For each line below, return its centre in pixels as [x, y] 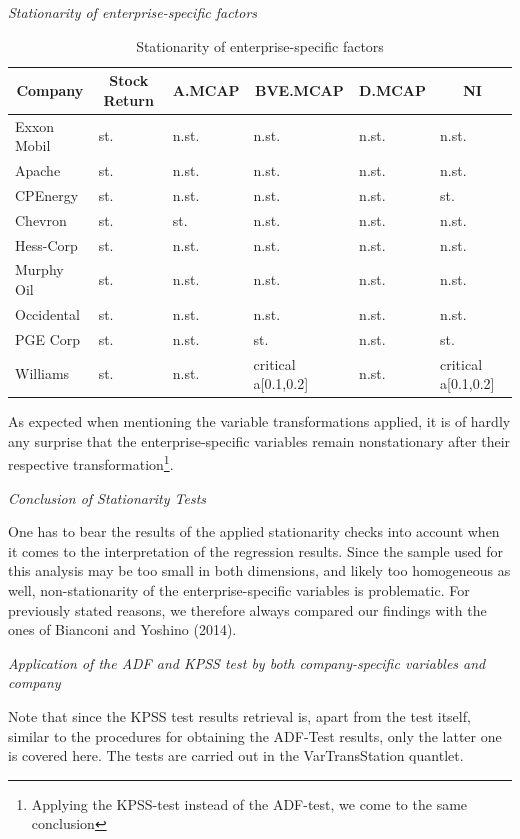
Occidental [47, 313]
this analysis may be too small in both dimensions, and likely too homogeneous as [259, 570]
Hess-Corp [46, 244]
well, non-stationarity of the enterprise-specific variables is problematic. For [239, 590]
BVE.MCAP [299, 89]
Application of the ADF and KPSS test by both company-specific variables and [247, 662]
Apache [38, 170]
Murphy [39, 269]
